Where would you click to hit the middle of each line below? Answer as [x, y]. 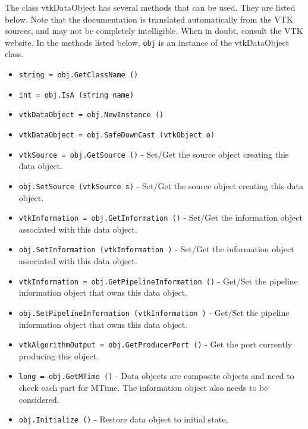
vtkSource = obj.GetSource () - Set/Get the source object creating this [154, 154]
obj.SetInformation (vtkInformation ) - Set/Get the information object [156, 249]
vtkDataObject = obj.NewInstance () [91, 115]
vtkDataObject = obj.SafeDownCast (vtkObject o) [117, 135]
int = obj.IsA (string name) [76, 95]
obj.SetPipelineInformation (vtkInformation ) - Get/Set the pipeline [154, 312]
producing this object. [59, 356]
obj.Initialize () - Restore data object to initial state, [123, 419]
